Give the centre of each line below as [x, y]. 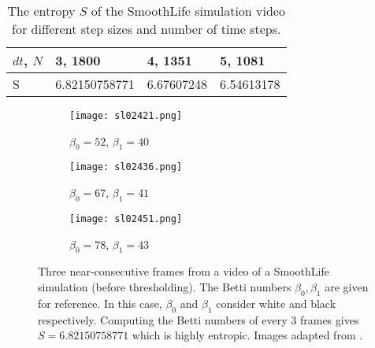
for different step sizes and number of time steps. [147, 29]
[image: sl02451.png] [126, 218]
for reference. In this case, [100, 303]
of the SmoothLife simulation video [188, 11]
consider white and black [276, 303]
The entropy [41, 11]
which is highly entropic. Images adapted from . [247, 335]
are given [347, 286]
